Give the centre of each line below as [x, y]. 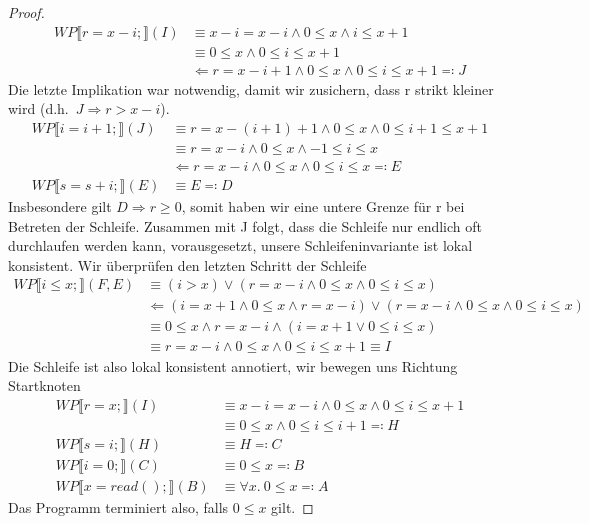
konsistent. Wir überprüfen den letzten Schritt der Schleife [187, 264]
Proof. [26, 12]
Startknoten [44, 385]
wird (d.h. [38, 108]
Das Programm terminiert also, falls [118, 506]
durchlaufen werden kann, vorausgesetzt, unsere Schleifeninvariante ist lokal [240, 245]
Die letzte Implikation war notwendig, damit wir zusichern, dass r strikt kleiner [251, 88]
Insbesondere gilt [60, 206]
